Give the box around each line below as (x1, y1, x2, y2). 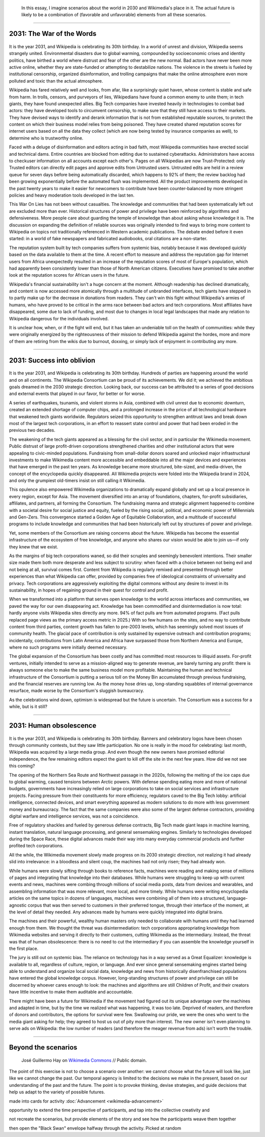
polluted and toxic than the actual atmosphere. (9, 78, 103, 84)
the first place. (9, 945, 39, 951)
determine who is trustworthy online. (9, 135, 83, 141)
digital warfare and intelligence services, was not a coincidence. (9, 813, 139, 819)
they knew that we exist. (9, 543, 58, 550)
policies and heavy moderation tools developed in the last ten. (9, 192, 135, 198)
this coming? (9, 763, 35, 769)
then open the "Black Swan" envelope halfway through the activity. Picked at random (9, 1125, 182, 1131)
